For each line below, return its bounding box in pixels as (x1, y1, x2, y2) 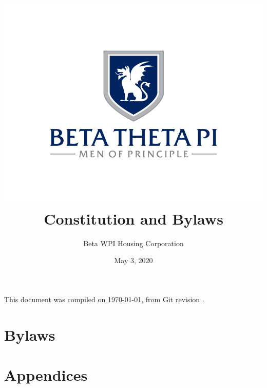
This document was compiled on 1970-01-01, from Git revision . (4, 293, 204, 304)
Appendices (4, 364, 88, 385)
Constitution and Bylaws (44, 208, 223, 229)
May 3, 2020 (114, 255, 153, 266)
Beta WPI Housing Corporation (83, 237, 184, 248)
